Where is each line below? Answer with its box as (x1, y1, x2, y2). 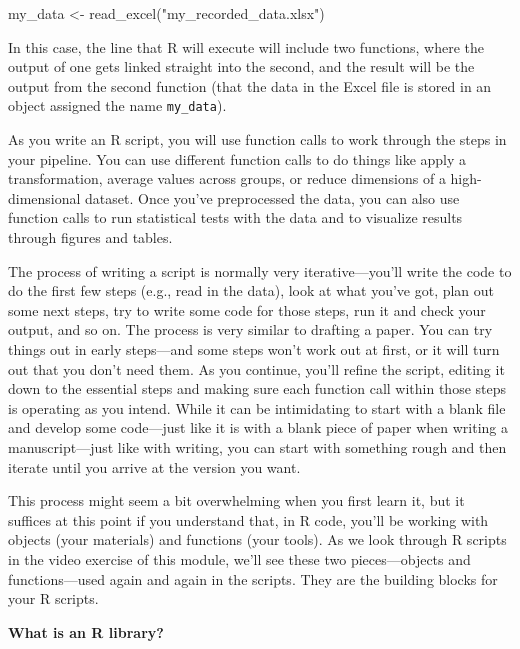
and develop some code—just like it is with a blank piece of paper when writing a (8, 417, 509, 438)
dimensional (8, 187, 81, 208)
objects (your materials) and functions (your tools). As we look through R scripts (8, 529, 507, 550)
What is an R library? (8, 621, 164, 642)
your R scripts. (8, 588, 99, 609)
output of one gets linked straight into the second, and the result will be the (8, 56, 475, 77)
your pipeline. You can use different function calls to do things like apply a (8, 148, 467, 169)
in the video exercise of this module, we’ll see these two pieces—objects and (8, 548, 471, 569)
